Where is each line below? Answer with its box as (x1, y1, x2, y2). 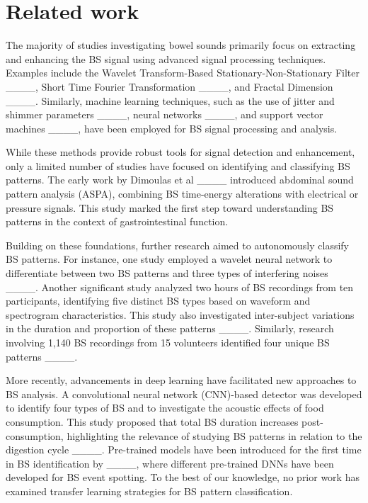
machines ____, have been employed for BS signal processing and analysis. (6, 120, 338, 135)
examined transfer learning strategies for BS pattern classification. (6, 483, 293, 498)
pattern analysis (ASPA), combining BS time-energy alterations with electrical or (6, 186, 359, 201)
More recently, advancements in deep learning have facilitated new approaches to (6, 373, 357, 388)
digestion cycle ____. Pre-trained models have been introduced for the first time (6, 442, 362, 457)
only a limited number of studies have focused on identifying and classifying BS (6, 158, 350, 173)
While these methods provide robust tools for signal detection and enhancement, (6, 145, 355, 159)
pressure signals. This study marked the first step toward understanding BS (6, 200, 334, 215)
